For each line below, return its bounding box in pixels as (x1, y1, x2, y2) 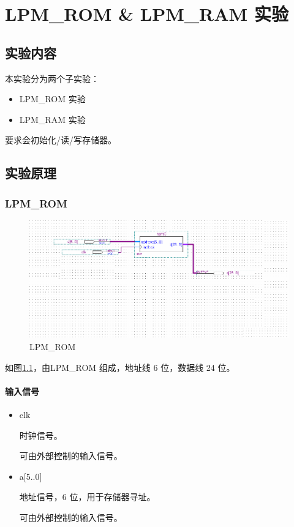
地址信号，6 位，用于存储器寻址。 (19, 490, 156, 503)
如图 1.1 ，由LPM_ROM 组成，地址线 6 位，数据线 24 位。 (5, 361, 235, 373)
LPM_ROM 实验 (19, 92, 86, 105)
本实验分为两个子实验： (5, 72, 99, 84)
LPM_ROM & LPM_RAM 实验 (5, 1, 288, 26)
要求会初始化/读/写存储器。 (5, 133, 116, 146)
